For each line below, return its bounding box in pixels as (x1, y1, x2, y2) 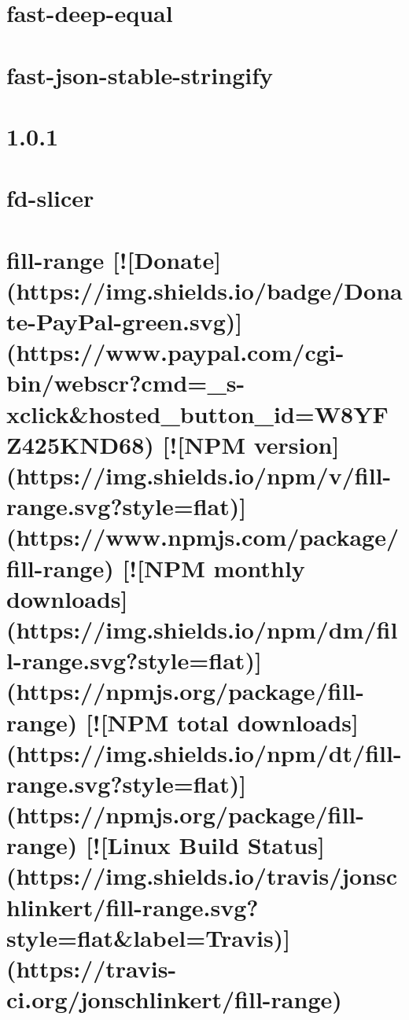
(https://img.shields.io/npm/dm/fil (6, 613, 398, 645)
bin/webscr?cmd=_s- (6, 366, 245, 399)
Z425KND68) (6, 428, 154, 460)
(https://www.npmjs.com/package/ (6, 521, 399, 553)
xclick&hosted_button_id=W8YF (6, 397, 389, 429)
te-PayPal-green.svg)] (6, 305, 243, 337)
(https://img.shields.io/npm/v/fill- (6, 459, 392, 491)
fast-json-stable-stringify (6, 58, 274, 90)
